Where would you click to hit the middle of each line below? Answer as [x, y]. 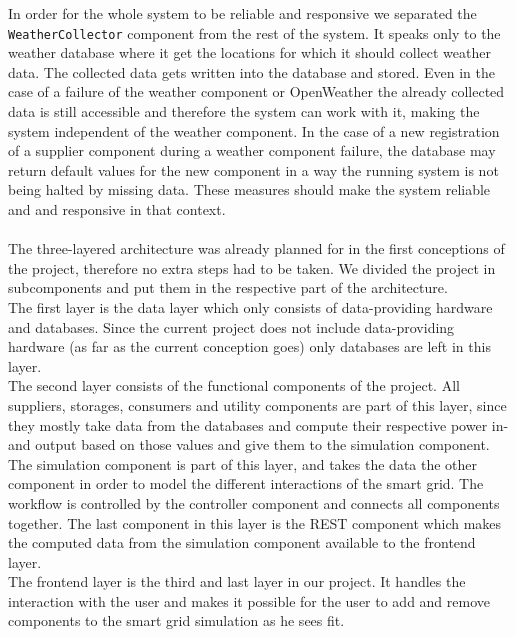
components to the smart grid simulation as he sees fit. [176, 620]
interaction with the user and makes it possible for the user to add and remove [249, 600]
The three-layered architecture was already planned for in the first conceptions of [256, 248]
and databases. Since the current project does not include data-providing [231, 326]
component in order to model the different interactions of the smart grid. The [246, 483]
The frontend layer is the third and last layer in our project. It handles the [237, 581]
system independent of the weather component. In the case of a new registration [254, 130]
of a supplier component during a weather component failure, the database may [252, 150]
